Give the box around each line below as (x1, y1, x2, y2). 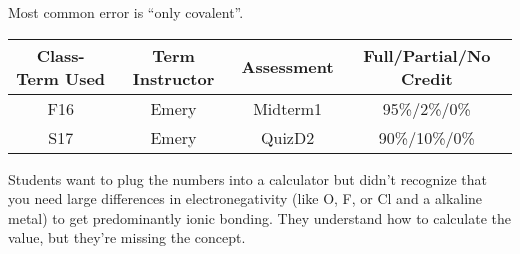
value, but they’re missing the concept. (8, 227, 246, 248)
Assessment (241, 55, 334, 79)
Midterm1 (253, 96, 323, 120)
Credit (400, 66, 453, 90)
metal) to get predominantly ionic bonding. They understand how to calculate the (8, 207, 512, 228)
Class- (36, 43, 85, 67)
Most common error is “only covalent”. (8, 2, 244, 22)
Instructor (132, 66, 215, 90)
